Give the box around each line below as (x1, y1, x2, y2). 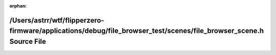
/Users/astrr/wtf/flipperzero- (9, 16, 104, 25)
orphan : (9, 3, 27, 9)
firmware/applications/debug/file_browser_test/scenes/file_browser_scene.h (9, 27, 264, 35)
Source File (9, 37, 46, 45)
